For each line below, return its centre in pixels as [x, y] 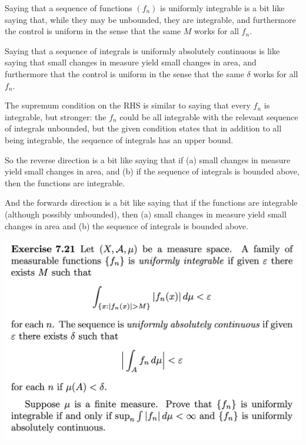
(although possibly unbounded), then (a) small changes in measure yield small [146, 214]
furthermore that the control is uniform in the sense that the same [124, 73]
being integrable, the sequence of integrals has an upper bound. [119, 139]
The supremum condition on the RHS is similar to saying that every [128, 105]
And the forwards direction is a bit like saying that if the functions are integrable [151, 202]
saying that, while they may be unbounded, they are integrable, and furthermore [150, 19]
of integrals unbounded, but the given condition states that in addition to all [143, 128]
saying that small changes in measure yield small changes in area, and [131, 62]
